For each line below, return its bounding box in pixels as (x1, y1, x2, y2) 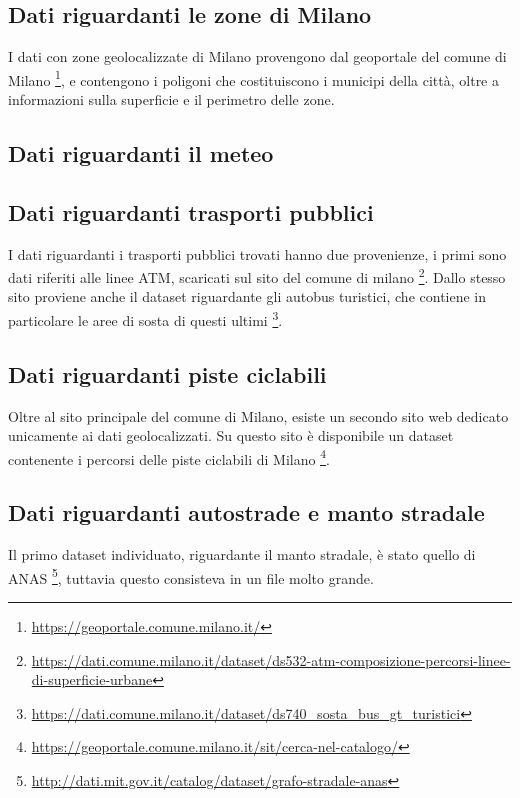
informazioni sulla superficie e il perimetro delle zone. (8, 89, 335, 110)
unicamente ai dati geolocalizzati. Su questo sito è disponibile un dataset (8, 425, 454, 446)
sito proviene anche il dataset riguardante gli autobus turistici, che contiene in (8, 286, 487, 307)
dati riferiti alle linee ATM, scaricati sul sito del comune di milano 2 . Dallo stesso (8, 264, 506, 287)
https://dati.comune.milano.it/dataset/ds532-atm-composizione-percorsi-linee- (31, 649, 511, 670)
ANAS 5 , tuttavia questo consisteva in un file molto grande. (8, 564, 374, 588)
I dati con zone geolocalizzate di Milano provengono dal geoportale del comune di (8, 46, 507, 67)
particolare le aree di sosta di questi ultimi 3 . (8, 307, 283, 330)
